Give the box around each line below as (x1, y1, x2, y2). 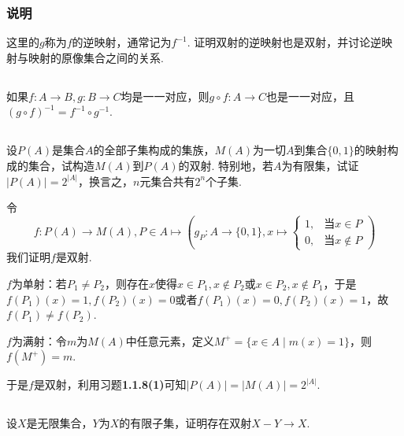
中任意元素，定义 (125, 332, 214, 349)
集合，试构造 (28, 157, 95, 173)
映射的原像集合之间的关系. (28, 49, 164, 65)
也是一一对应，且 (266, 87, 355, 104)
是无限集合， (26, 415, 93, 431)
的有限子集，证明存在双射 (119, 415, 252, 431)
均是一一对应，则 (120, 87, 209, 104)
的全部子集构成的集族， (93, 142, 215, 158)
